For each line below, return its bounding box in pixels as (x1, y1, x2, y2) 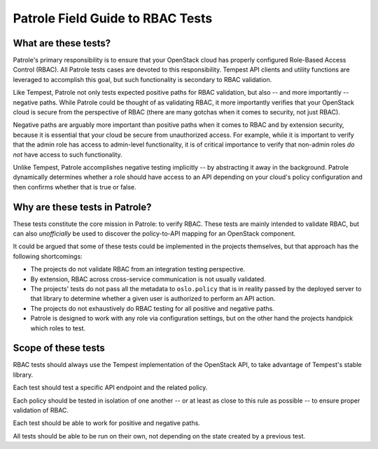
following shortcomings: (13, 252, 83, 260)
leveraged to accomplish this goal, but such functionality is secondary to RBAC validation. (13, 75, 272, 83)
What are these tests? (13, 37, 111, 49)
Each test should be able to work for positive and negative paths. (13, 419, 201, 427)
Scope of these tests (13, 342, 105, 354)
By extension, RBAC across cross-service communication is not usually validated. (30, 274, 266, 283)
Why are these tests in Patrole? (13, 201, 152, 213)
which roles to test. (30, 323, 86, 333)
